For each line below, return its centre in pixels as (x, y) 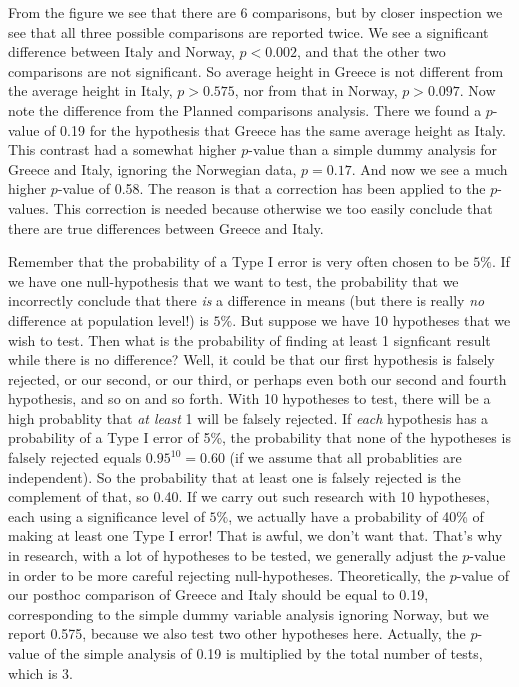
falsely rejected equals (75, 457)
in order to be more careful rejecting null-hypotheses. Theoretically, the (227, 574)
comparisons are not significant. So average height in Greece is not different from (256, 70)
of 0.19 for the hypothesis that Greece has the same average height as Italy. (275, 129)
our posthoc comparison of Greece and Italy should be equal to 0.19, (218, 594)
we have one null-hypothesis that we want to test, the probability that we (233, 280)
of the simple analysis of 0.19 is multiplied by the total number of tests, (263, 653)
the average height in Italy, (90, 90)
